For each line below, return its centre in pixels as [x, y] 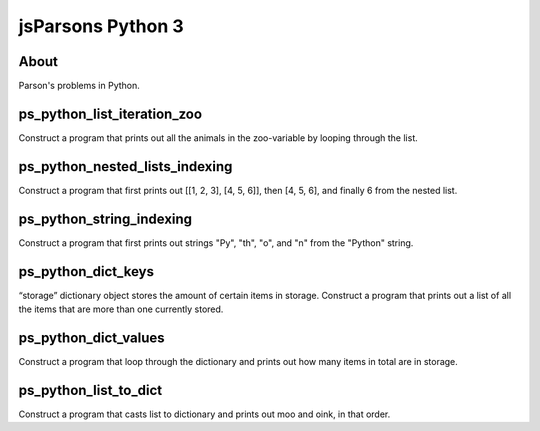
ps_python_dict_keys [86, 271]
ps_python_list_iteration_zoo [110, 113]
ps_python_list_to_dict [90, 390]
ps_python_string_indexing [105, 218]
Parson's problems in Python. [79, 86]
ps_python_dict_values [91, 337]
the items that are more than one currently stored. [121, 309]
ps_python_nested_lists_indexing [125, 166]
